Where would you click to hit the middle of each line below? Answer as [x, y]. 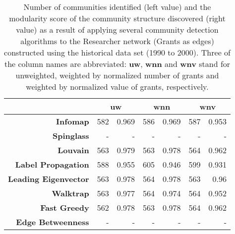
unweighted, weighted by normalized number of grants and [117, 75]
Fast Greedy [65, 207]
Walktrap [70, 193]
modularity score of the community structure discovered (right [117, 18]
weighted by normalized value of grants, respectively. [117, 87]
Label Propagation [52, 164]
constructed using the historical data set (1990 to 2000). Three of [117, 52]
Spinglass [71, 136]
